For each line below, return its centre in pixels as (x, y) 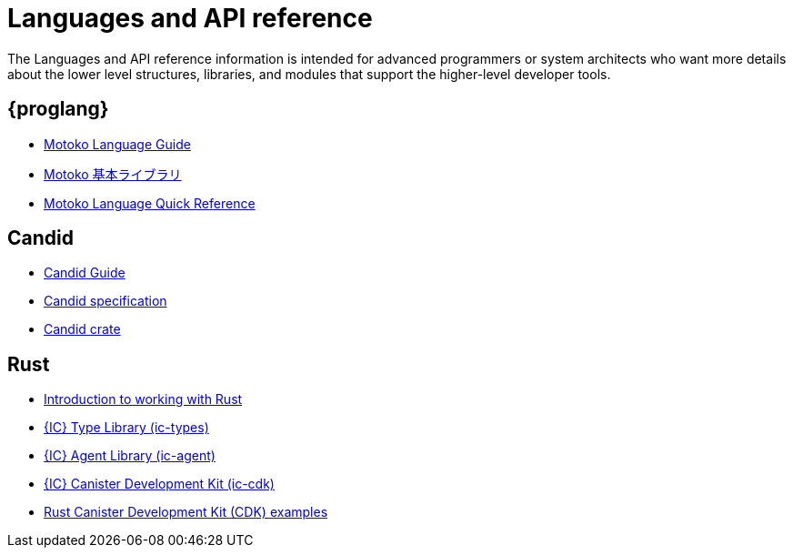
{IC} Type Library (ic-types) (126, 428)
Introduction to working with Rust (143, 399)
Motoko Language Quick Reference (150, 203)
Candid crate (82, 329)
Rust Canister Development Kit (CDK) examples (186, 512)
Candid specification (105, 301)
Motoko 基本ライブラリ (113, 174)
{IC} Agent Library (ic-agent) (130, 456)
